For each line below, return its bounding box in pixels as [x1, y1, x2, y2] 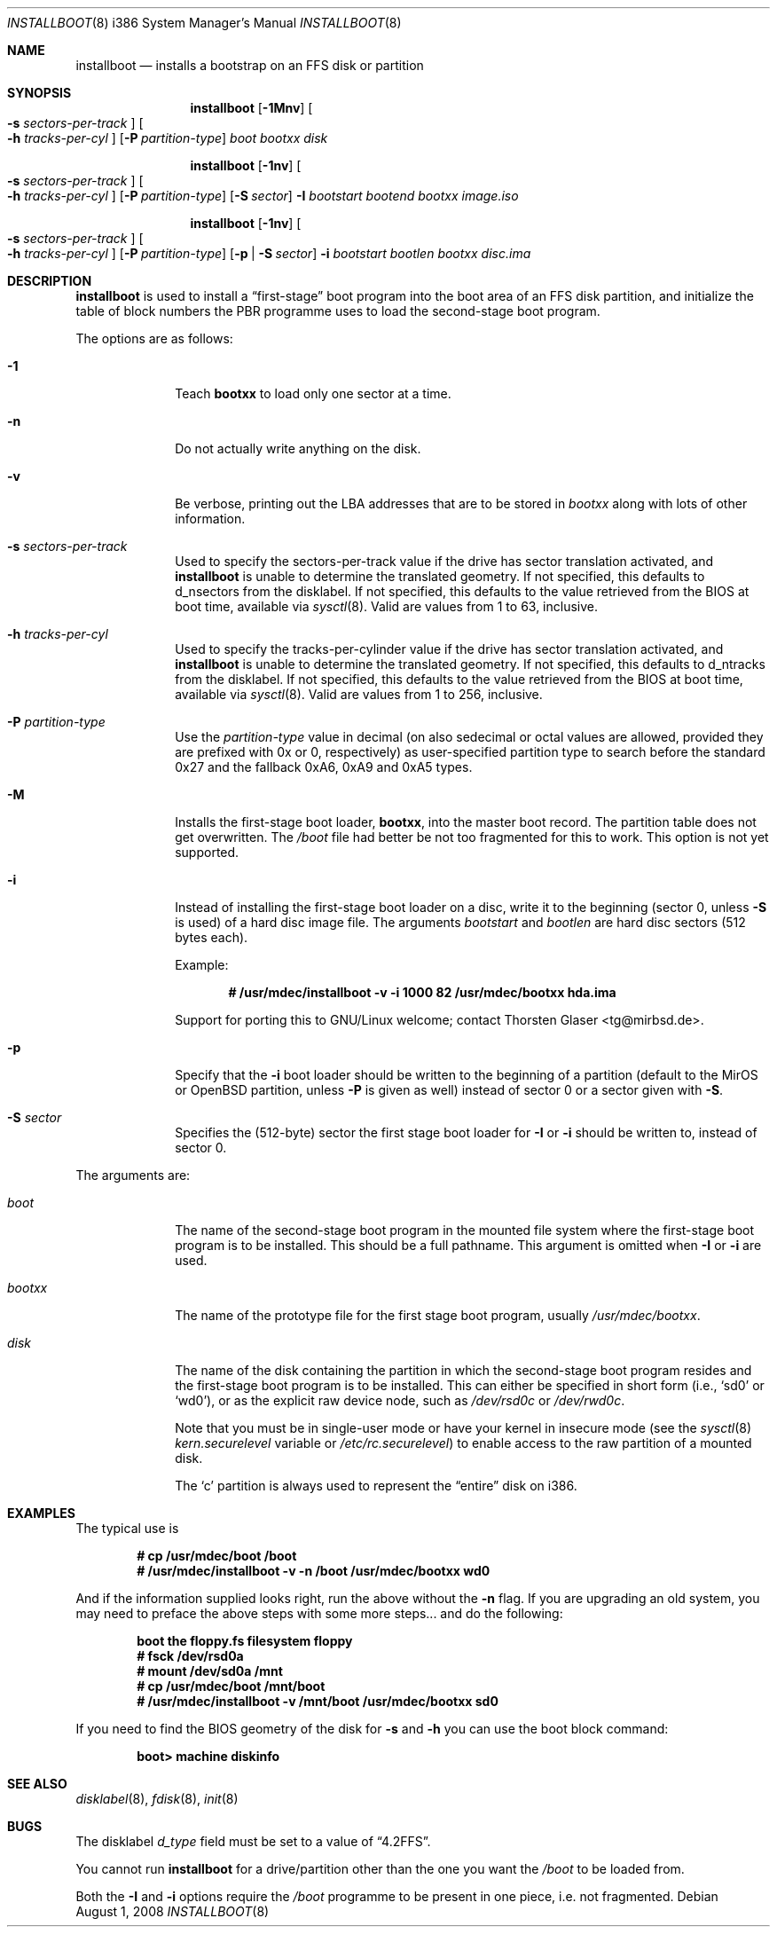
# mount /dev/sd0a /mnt [137, 1663, 283, 1678]
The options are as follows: [75, 331, 233, 346]
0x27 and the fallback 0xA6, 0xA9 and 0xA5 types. [175, 759, 473, 774]
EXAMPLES [7, 1506, 75, 1521]
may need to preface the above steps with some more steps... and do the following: [75, 1606, 563, 1621]
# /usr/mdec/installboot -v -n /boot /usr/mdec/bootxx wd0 [137, 1563, 491, 1578]
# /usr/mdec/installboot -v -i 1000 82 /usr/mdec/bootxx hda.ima [228, 985, 616, 1000]
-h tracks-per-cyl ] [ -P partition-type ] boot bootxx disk [7, 130, 328, 145]
